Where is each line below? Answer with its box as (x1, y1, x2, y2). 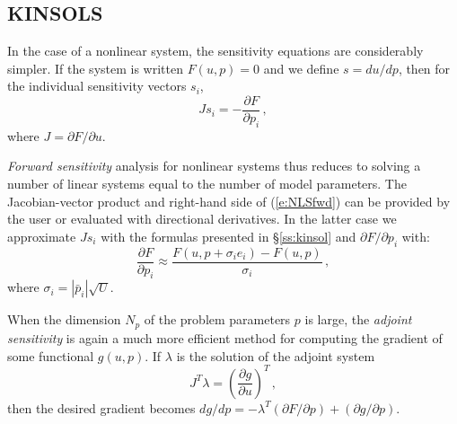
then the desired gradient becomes (7, 398, 196, 417)
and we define (263, 58, 339, 77)
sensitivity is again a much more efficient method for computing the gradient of (7, 328, 443, 347)
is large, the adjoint (304, 310, 412, 329)
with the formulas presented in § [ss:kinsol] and (101, 226, 356, 245)
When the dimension (7, 310, 121, 329)
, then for (398, 58, 451, 77)
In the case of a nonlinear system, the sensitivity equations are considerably (7, 41, 424, 60)
